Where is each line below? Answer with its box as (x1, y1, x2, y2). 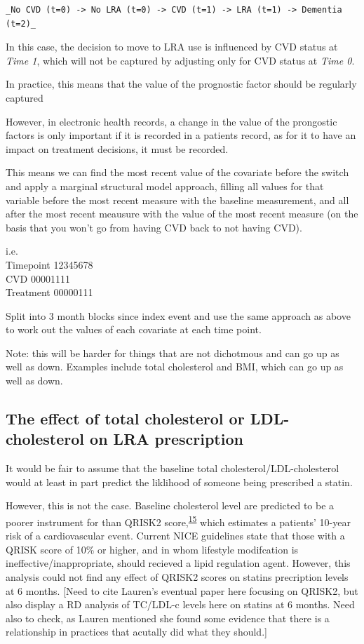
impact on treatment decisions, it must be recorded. (6, 141, 229, 156)
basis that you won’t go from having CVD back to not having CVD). (6, 220, 302, 234)
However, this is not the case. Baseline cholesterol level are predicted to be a (6, 498, 335, 513)
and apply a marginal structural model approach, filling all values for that (6, 178, 324, 193)
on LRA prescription (90, 428, 243, 450)
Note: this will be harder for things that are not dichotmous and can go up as (6, 345, 339, 360)
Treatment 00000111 (6, 285, 93, 300)
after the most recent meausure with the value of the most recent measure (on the (6, 206, 358, 221)
